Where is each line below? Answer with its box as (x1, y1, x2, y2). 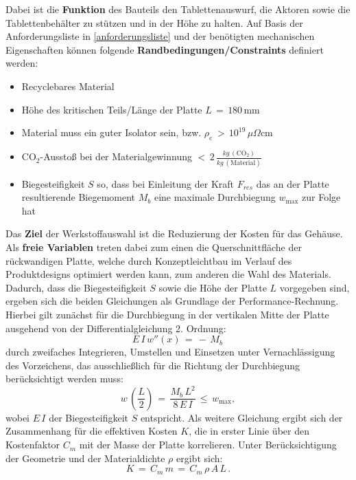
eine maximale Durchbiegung (154, 190, 276, 204)
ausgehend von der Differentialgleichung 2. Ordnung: (5, 320, 226, 335)
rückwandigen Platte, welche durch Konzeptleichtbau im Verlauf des (5, 253, 292, 268)
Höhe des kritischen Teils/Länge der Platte (21, 102, 202, 116)
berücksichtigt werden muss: (5, 371, 123, 386)
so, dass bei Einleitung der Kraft (97, 176, 235, 190)
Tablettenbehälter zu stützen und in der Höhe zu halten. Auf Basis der (5, 15, 303, 30)
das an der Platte (256, 176, 329, 190)
